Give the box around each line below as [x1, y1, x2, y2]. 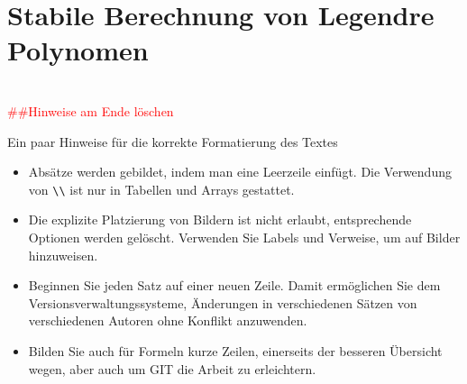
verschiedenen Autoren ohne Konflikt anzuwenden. [28, 311, 307, 330]
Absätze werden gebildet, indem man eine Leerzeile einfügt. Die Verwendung [28, 162, 452, 181]
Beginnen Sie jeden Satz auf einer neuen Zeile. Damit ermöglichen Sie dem [28, 276, 441, 295]
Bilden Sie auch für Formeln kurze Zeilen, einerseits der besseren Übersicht [28, 341, 443, 360]
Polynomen [7, 32, 149, 69]
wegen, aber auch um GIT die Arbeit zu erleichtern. [28, 359, 316, 378]
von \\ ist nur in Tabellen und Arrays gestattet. [28, 179, 295, 198]
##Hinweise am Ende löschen [7, 101, 174, 120]
